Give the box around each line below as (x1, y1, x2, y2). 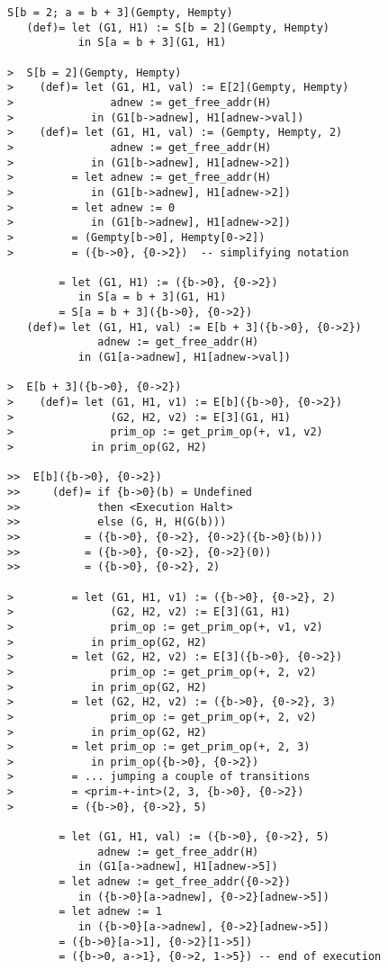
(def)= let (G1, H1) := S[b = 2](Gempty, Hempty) (26, 21, 329, 34)
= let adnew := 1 (59, 905, 162, 919)
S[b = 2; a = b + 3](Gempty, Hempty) (7, 6, 233, 19)
